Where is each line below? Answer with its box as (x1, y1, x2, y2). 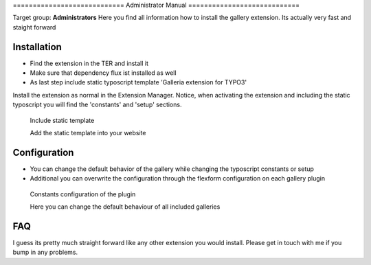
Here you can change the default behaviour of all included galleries (30, 203, 221, 211)
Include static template (30, 116, 95, 124)
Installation (12, 41, 62, 53)
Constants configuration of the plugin (30, 189, 136, 198)
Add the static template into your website (30, 129, 146, 137)
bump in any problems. (12, 248, 78, 257)
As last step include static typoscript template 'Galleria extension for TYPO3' (30, 78, 247, 87)
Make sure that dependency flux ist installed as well (30, 69, 177, 77)
